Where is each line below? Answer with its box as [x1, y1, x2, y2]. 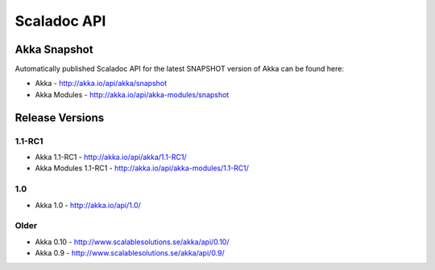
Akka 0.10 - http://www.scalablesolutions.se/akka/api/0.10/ [35, 237, 230, 247]
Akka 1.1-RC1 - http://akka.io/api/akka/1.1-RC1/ [35, 153, 187, 162]
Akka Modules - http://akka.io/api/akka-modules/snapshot [35, 89, 230, 100]
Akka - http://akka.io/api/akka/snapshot [35, 79, 168, 88]
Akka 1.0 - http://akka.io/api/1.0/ [35, 200, 141, 210]
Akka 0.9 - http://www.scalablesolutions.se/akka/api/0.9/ [35, 248, 225, 258]
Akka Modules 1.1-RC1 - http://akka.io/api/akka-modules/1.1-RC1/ [35, 163, 250, 173]
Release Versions [14, 111, 105, 125]
